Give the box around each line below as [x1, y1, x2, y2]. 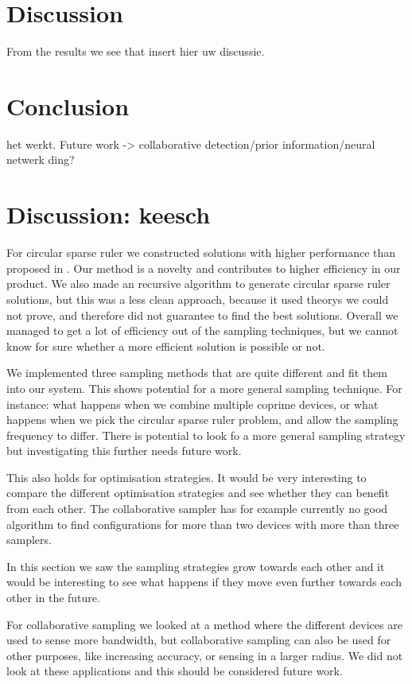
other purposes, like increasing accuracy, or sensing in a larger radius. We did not [6, 647, 403, 663]
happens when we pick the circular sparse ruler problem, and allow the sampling [6, 411, 398, 428]
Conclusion [6, 89, 130, 122]
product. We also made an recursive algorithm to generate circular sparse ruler [6, 275, 391, 292]
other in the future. [6, 589, 100, 606]
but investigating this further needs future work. [6, 442, 242, 459]
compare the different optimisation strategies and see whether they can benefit [6, 484, 390, 501]
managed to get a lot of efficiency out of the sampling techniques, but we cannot [6, 322, 398, 339]
